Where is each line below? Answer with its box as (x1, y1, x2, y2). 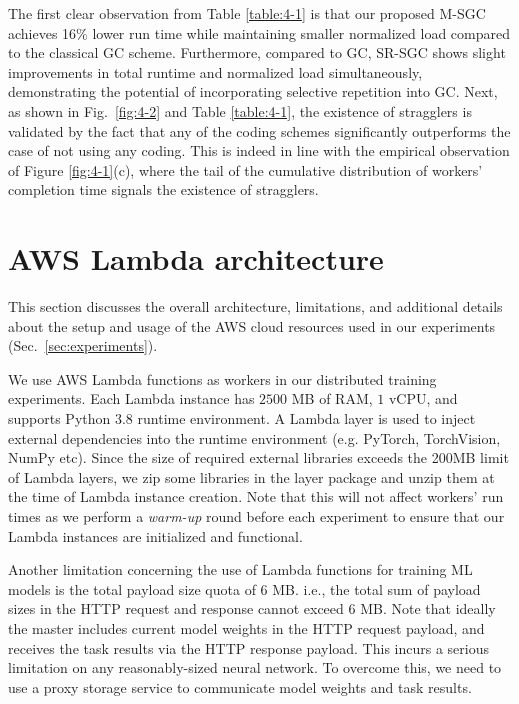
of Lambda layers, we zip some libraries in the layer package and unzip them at (8, 466, 495, 487)
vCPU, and (388, 388, 458, 409)
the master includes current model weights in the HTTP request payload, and (8, 617, 485, 638)
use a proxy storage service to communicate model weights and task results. (8, 676, 472, 697)
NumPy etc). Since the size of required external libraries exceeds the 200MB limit (8, 447, 509, 468)
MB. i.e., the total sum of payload (272, 578, 481, 599)
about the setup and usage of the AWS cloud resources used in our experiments (8, 315, 496, 336)
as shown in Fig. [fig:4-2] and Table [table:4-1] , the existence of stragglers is (8, 100, 472, 121)
